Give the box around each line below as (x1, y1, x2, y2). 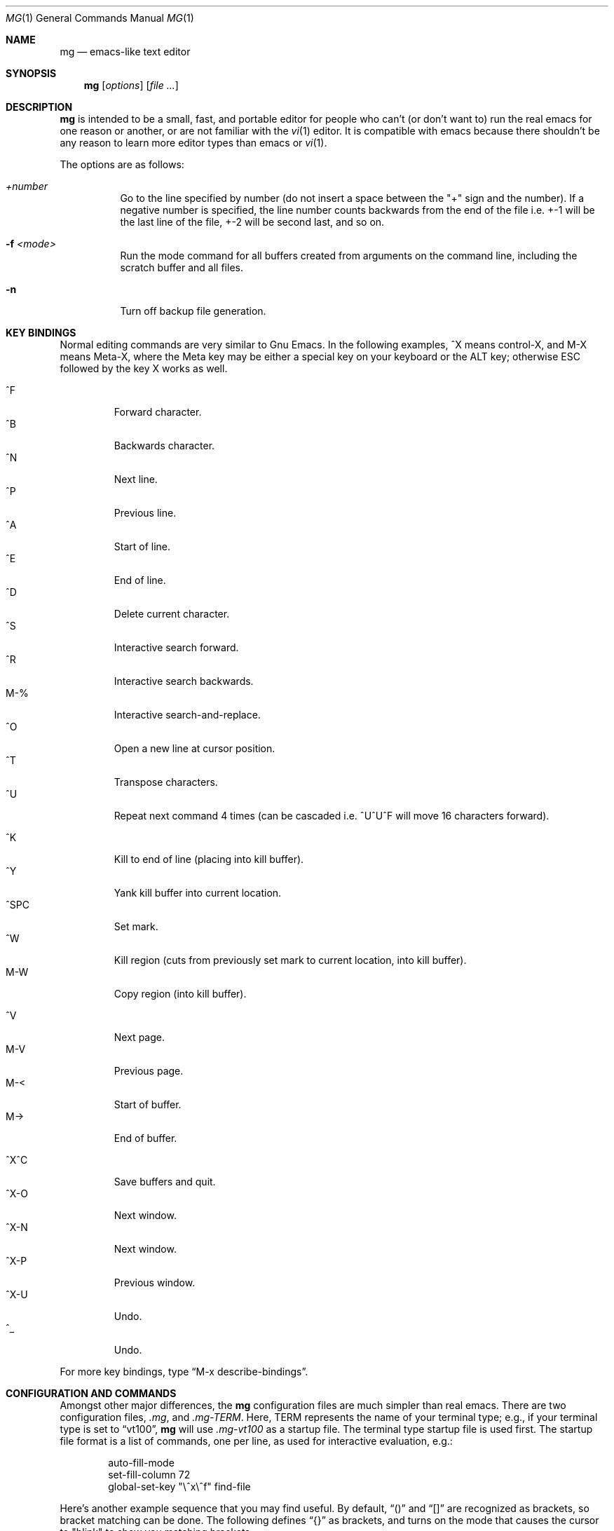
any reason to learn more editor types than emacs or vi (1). (60, 137, 327, 149)
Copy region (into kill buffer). (114, 988, 247, 1000)
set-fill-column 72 (108, 1469, 191, 1481)
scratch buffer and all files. (120, 261, 243, 273)
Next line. (114, 473, 158, 485)
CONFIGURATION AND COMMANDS (6, 1387, 177, 1399)
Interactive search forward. (114, 641, 239, 653)
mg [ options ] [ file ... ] (83, 79, 179, 91)
